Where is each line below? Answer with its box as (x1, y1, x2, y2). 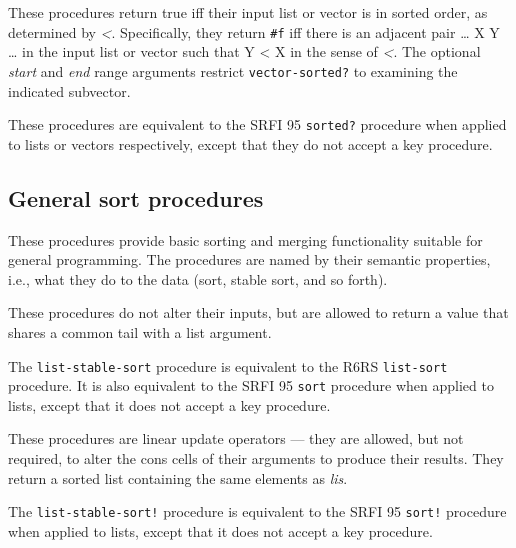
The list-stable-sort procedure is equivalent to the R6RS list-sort (8, 355, 448, 376)
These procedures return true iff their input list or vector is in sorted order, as (8, 2, 488, 22)
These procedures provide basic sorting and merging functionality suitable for (8, 229, 483, 250)
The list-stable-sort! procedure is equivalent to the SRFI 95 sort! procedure (8, 501, 507, 522)
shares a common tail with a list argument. (8, 321, 272, 342)
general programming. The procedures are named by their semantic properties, (8, 249, 491, 270)
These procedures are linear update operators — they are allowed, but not (8, 428, 464, 449)
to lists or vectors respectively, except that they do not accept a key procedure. (8, 133, 493, 154)
